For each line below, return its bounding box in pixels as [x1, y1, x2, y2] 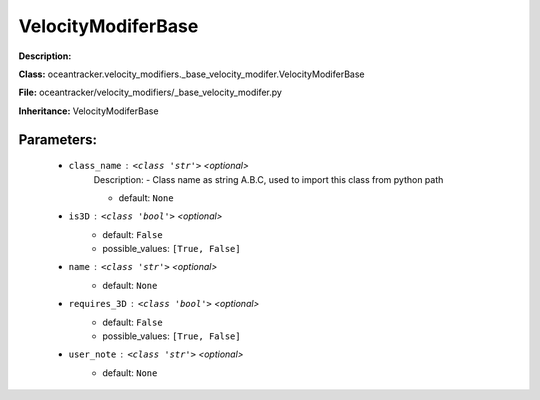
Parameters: [18, 131, 97, 148]
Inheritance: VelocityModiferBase [18, 105, 159, 117]
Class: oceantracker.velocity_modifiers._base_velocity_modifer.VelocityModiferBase [18, 68, 365, 80]
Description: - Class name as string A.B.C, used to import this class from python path [93, 173, 444, 185]
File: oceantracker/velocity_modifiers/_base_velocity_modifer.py [18, 86, 282, 99]
